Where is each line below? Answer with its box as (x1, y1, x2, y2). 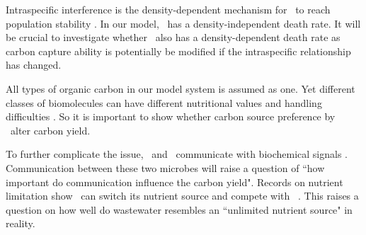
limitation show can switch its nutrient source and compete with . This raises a (6, 188, 359, 203)
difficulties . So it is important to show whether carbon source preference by (6, 109, 336, 124)
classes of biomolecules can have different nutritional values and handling (6, 95, 322, 110)
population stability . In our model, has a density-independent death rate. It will (6, 16, 361, 30)
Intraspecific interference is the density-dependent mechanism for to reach (6, 2, 331, 16)
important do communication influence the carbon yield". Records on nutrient (6, 174, 343, 189)
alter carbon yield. (10, 122, 91, 137)
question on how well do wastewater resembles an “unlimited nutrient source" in (6, 202, 353, 217)
